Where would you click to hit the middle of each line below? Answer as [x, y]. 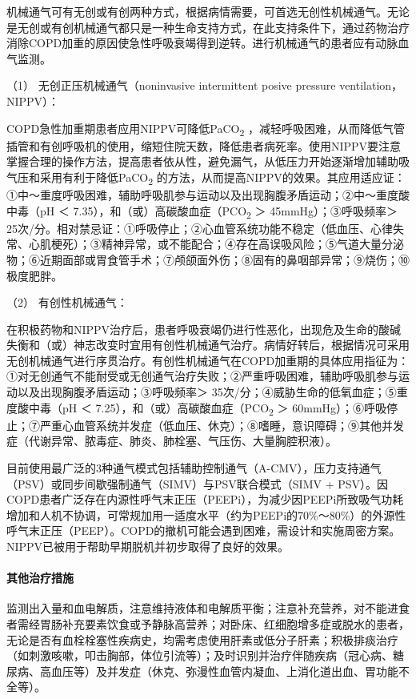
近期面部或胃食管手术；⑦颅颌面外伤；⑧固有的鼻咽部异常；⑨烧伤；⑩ [224, 259]
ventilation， [371, 85]
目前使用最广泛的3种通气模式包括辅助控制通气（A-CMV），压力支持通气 [194, 467]
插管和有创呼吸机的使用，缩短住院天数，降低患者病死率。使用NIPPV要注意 [204, 145]
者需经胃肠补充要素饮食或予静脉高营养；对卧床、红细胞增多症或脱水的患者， [208, 623]
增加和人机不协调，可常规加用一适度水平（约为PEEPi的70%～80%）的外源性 [206, 514]
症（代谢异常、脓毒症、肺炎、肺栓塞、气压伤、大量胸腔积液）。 [172, 441]
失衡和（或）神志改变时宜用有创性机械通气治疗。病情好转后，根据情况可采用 [208, 345]
